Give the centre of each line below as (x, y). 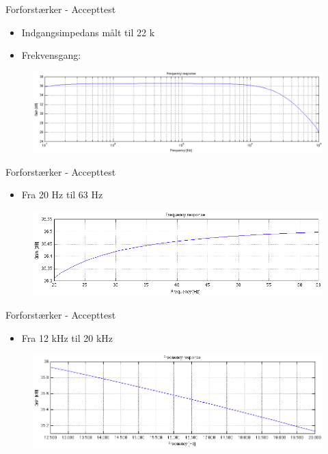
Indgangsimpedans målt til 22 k (88, 32)
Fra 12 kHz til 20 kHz (67, 337)
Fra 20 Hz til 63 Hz (62, 195)
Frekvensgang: (51, 55)
